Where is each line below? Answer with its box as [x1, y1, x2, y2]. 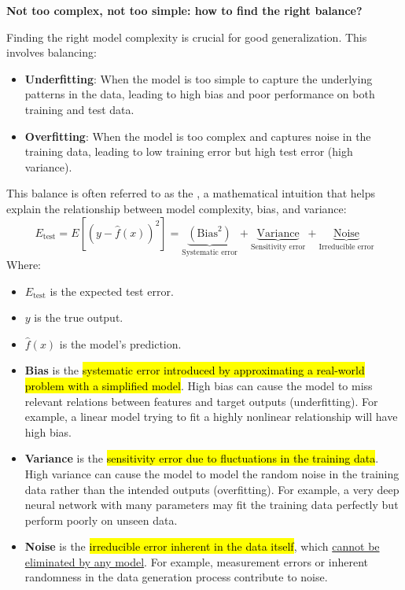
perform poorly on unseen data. [24, 511, 178, 528]
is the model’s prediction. [59, 335, 182, 352]
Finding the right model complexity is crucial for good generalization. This [6, 28, 367, 45]
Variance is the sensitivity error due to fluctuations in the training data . [24, 450, 379, 466]
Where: [6, 256, 41, 272]
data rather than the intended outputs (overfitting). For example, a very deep [24, 481, 399, 497]
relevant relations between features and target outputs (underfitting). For [24, 393, 378, 409]
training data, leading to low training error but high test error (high [24, 143, 353, 160]
